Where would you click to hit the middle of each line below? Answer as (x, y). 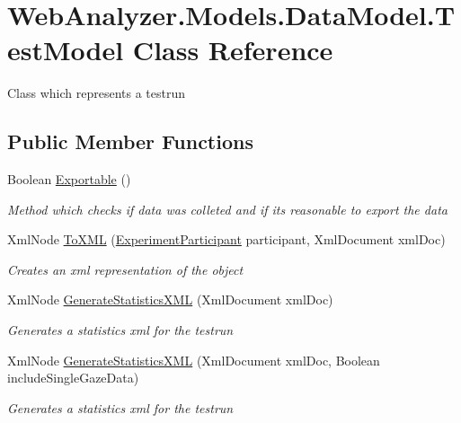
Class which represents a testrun (97, 93)
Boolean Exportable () (69, 179)
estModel (66, 50)
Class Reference (233, 50)
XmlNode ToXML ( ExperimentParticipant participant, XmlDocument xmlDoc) (226, 239)
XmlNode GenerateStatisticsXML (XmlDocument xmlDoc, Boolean (194, 360)
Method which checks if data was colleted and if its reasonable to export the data (227, 209)
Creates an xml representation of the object (125, 269)
